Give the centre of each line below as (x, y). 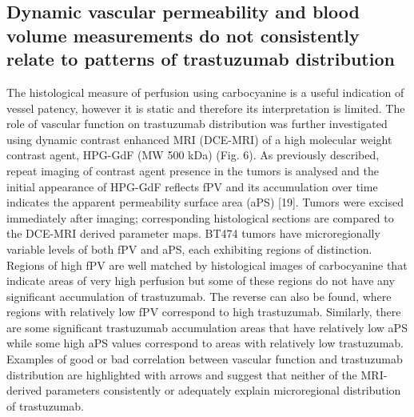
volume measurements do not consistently (183, 35)
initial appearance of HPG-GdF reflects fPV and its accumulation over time (192, 186)
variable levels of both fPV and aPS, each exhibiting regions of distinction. (189, 249)
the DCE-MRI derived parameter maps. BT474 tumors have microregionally (193, 233)
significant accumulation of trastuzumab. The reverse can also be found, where (199, 296)
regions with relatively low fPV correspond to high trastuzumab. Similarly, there (204, 312)
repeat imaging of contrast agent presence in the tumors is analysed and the (193, 170)
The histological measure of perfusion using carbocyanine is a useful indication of (205, 92)
